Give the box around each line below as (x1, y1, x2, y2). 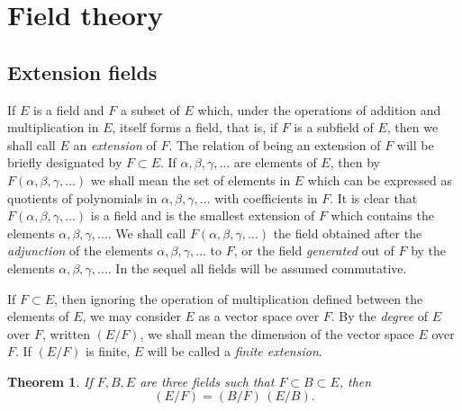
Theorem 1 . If (7, 371, 93, 390)
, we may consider (82, 307, 181, 326)
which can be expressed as (307, 170, 452, 189)
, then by (330, 153, 380, 172)
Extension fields (7, 58, 158, 85)
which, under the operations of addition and (197, 100, 441, 119)
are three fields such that (140, 371, 275, 390)
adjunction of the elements (7, 241, 153, 260)
